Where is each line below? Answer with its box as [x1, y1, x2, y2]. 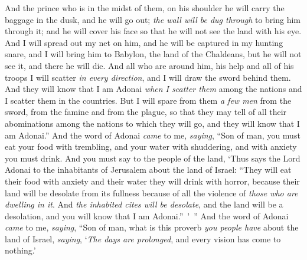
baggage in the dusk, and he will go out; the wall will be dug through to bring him [5, 13, 301, 25]
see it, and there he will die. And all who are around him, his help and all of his [5, 59, 294, 71]
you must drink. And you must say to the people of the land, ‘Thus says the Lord [5, 152, 301, 164]
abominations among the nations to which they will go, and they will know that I [5, 117, 300, 129]
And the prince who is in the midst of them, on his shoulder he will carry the [5, 2, 285, 14]
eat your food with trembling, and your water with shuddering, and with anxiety [5, 140, 297, 153]
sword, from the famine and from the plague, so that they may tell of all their [5, 106, 287, 118]
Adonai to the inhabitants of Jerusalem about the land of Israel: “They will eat [5, 163, 292, 176]
